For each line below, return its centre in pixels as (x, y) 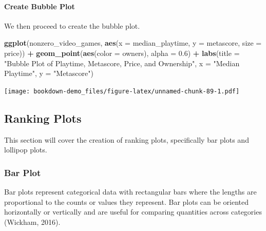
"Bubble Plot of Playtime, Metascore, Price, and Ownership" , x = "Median (122, 63)
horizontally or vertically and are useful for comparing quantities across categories (133, 212)
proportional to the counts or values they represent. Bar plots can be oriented (126, 201)
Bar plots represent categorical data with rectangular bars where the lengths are (130, 192)
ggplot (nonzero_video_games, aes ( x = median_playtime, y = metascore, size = (133, 43)
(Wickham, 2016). (32, 222)
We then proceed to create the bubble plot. (72, 25)
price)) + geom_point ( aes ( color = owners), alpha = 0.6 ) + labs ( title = (122, 53)
